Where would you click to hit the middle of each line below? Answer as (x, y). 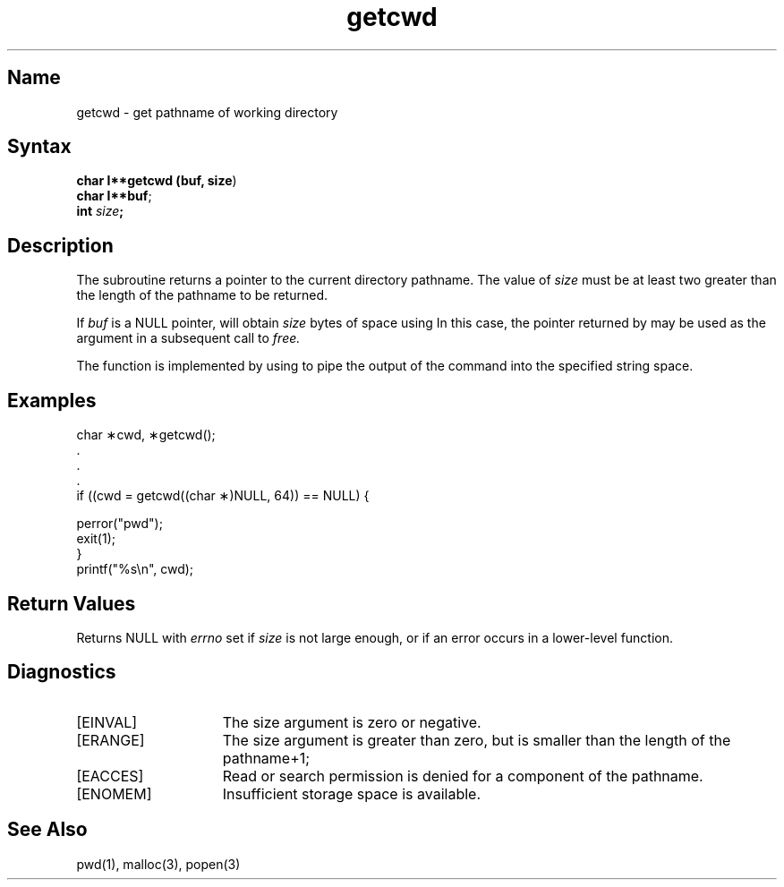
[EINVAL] (107, 722)
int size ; (100, 211)
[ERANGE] (111, 740)
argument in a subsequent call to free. (188, 338)
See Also (47, 830)
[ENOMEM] (114, 793)
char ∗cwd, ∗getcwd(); (146, 435)
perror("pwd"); (119, 524)
